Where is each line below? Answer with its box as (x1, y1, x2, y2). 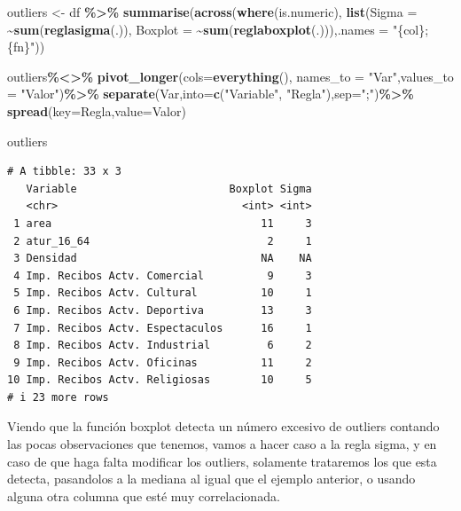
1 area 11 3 (13, 216, 312, 230)
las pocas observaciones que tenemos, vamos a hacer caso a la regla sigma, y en (7, 435, 437, 453)
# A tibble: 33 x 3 (7, 165, 121, 178)
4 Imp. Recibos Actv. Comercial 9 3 (13, 269, 312, 282)
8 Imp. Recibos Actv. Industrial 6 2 (13, 339, 312, 352)
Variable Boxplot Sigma (26, 182, 312, 195)
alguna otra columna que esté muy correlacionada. (7, 486, 280, 505)
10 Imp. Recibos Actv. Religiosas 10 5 (7, 373, 312, 387)
